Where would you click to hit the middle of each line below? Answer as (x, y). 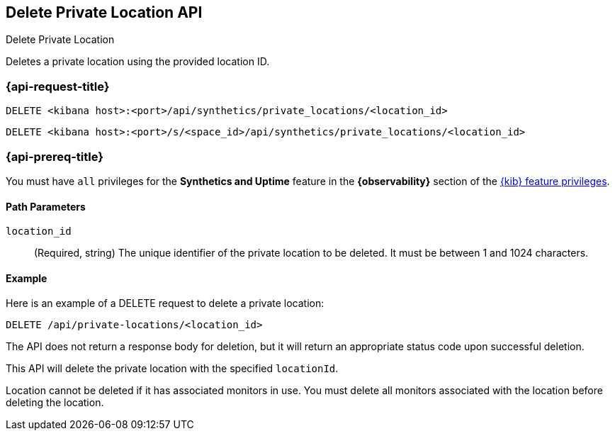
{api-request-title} (58, 86)
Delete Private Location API (104, 12)
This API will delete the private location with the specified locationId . (172, 369)
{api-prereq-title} (55, 156)
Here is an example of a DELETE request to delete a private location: (165, 303)
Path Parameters (46, 206)
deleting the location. (55, 403)
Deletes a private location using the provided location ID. (138, 62)
